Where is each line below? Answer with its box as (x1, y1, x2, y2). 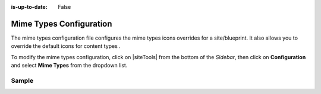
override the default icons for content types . (11, 43, 121, 50)
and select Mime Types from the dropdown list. (11, 62, 128, 69)
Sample (11, 76, 34, 85)
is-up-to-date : (11, 4, 48, 10)
